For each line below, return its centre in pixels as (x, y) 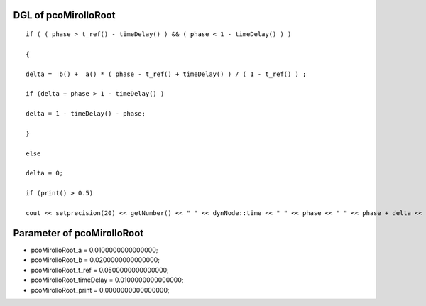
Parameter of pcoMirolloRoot (78, 233)
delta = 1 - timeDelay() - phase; (86, 114)
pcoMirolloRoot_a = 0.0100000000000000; (94, 250)
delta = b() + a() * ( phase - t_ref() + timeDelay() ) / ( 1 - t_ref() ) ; (166, 74)
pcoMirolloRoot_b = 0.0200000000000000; (95, 260)
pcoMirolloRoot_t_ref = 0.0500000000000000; (100, 270)
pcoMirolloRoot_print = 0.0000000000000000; (100, 290)
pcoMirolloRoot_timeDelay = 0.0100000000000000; (107, 280)
